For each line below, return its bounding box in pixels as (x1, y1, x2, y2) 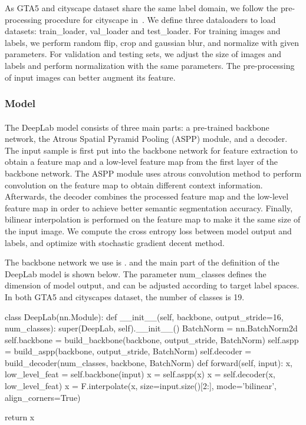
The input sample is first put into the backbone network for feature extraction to (5, 144, 298, 156)
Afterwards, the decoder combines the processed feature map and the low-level (5, 190, 289, 202)
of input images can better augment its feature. (5, 71, 176, 83)
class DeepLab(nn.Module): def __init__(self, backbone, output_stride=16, (5, 310, 284, 323)
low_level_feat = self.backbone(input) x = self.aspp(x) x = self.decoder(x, (5, 368, 275, 380)
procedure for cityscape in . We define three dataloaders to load (44, 13, 276, 25)
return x (5, 411, 35, 423)
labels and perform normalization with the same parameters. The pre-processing (5, 59, 295, 71)
